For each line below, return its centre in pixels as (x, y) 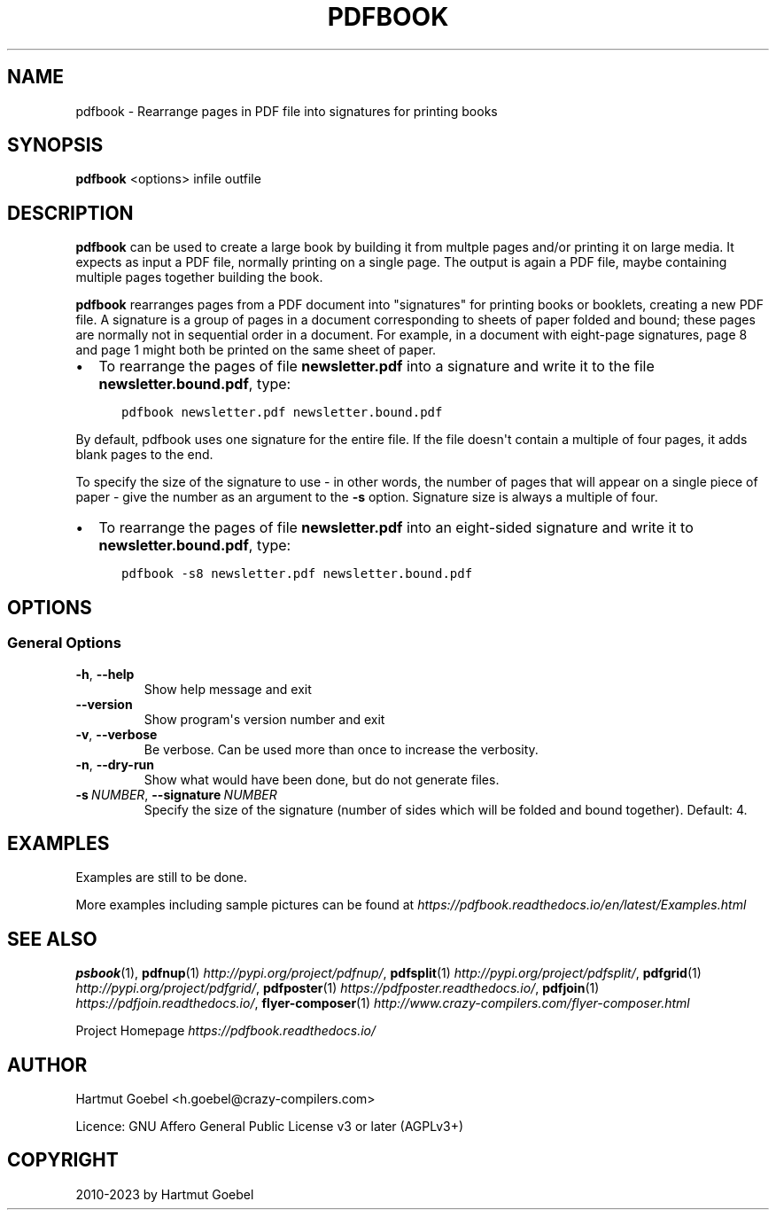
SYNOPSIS (55, 145)
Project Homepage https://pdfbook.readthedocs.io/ (226, 1031)
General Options (64, 643)
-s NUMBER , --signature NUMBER (176, 794)
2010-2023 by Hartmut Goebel (165, 1194)
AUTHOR (47, 1065)
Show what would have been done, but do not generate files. (322, 779)
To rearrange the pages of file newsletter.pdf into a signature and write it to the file (376, 367)
